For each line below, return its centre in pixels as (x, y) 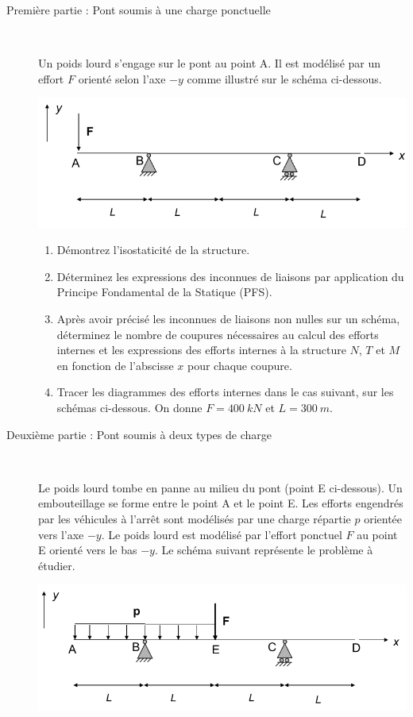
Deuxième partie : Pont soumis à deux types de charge (139, 434)
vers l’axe (61, 534)
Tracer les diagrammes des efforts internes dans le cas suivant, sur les (225, 392)
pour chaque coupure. (239, 365)
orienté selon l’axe (122, 78)
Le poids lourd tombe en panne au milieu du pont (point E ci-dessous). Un (220, 487)
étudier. (57, 565)
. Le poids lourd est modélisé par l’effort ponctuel (222, 534)
